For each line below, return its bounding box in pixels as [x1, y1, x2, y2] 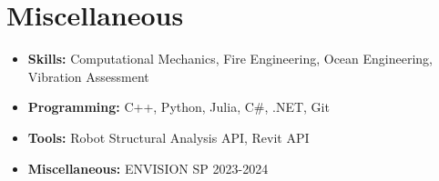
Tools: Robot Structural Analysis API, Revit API [27, 127, 310, 146]
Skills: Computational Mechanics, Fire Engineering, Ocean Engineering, [27, 49, 434, 68]
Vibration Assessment [27, 66, 149, 85]
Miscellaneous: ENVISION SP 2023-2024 [27, 158, 269, 177]
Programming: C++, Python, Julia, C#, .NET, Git [27, 97, 330, 116]
